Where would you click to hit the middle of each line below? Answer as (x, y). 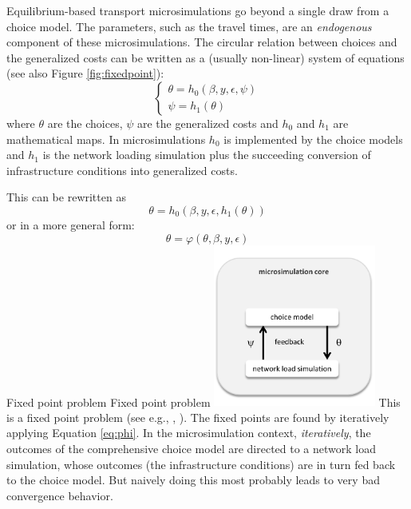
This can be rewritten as (66, 197)
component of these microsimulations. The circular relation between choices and (202, 42)
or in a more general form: (71, 224)
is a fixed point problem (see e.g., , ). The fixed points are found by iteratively (198, 417)
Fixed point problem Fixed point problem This (204, 402)
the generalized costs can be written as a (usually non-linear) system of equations (205, 57)
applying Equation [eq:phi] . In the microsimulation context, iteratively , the (189, 433)
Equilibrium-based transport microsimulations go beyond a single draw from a (198, 10)
